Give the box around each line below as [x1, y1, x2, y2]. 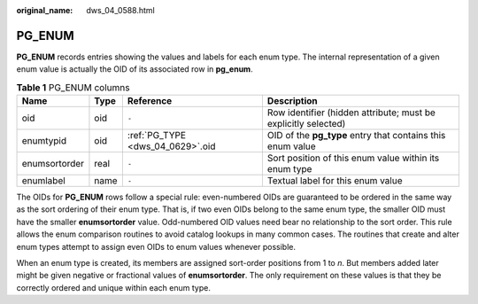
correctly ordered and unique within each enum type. [16, 282, 212, 292]
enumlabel [21, 175, 66, 187]
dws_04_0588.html [86, 5, 155, 15]
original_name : [16, 5, 73, 15]
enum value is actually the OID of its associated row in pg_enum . [16, 64, 253, 74]
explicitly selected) [266, 118, 346, 130]
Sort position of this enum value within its [266, 152, 440, 164]
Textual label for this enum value [266, 175, 403, 187]
